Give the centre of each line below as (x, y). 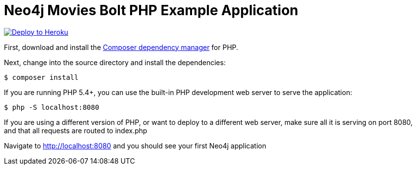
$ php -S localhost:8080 (52, 107)
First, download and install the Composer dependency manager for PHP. (121, 47)
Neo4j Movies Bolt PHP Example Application (151, 10)
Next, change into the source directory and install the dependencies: (115, 62)
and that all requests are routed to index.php (76, 130)
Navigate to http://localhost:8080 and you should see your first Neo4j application (135, 145)
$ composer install (41, 77)
